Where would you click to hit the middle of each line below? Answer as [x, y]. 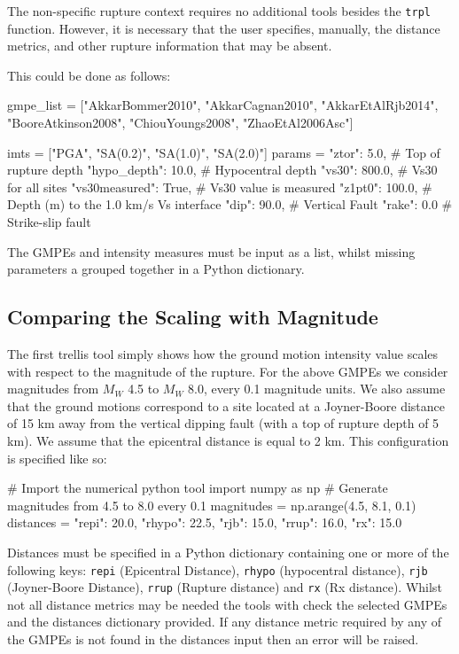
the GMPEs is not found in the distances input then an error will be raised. [213, 639]
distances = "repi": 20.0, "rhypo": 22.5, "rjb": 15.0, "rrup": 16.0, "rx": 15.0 [205, 522]
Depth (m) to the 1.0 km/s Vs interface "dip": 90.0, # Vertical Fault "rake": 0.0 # [230, 204]
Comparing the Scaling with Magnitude [193, 317]
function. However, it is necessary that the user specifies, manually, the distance [224, 28]
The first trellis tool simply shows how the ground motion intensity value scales [223, 353]
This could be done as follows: [89, 75]
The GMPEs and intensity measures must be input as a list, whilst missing [211, 251]
